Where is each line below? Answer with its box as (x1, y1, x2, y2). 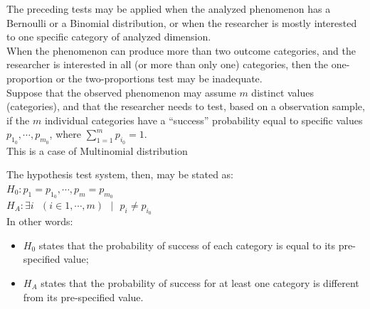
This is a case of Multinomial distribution (6, 143, 188, 158)
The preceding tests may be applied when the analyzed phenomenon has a (6, 1, 331, 16)
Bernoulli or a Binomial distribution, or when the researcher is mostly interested (6, 15, 357, 30)
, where (49, 126, 81, 141)
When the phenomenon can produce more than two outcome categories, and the (6, 43, 356, 58)
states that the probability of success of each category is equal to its (38, 237, 336, 252)
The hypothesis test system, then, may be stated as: (6, 167, 233, 182)
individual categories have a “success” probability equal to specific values (44, 112, 363, 127)
